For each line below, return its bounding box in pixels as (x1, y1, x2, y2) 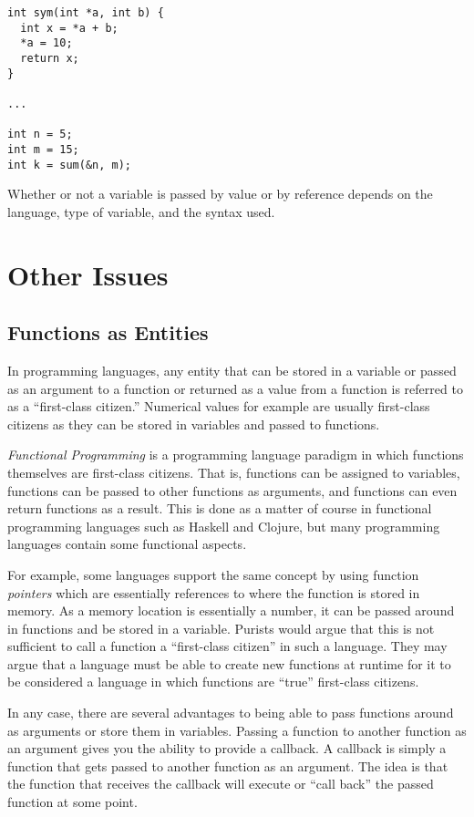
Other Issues (7, 255, 169, 293)
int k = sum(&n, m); (7, 158, 132, 171)
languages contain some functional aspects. (7, 534, 247, 553)
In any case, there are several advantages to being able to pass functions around (7, 703, 454, 722)
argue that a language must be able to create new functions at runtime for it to (7, 654, 451, 673)
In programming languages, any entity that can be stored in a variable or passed (7, 360, 457, 379)
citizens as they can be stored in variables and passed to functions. (7, 414, 380, 433)
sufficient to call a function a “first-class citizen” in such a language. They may (7, 636, 448, 656)
